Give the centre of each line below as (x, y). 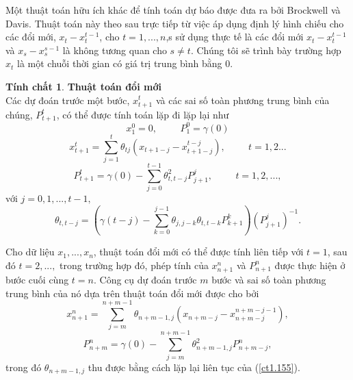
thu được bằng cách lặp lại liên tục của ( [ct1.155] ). (194, 367)
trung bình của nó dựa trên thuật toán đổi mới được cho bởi (132, 293)
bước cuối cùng (37, 280)
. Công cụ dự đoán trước (145, 280)
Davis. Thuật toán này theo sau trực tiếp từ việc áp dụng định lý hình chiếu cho (175, 23)
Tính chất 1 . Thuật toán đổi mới (83, 86)
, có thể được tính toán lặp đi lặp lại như (143, 114)
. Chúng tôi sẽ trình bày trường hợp (266, 50)
